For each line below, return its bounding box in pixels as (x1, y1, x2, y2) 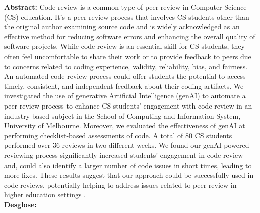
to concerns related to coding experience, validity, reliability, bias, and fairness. (4, 61, 248, 71)
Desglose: (4, 199, 37, 209)
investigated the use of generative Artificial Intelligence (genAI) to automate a (4, 90, 246, 101)
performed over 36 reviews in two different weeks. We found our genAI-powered (4, 140, 249, 150)
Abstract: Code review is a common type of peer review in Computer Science (4, 2, 247, 12)
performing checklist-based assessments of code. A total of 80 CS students (4, 130, 232, 140)
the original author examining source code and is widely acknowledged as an (4, 21, 240, 32)
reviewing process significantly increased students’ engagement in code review (4, 149, 243, 160)
